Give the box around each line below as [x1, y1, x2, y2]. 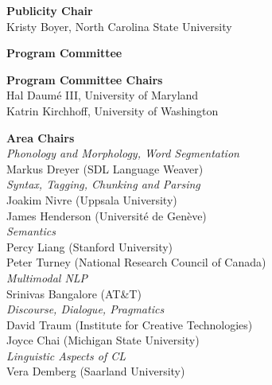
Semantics [6, 223, 56, 239]
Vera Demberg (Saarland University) [6, 363, 185, 379]
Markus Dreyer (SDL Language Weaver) [6, 160, 204, 177]
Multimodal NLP [6, 269, 88, 286]
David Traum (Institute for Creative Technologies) [6, 316, 253, 332]
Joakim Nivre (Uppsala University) [6, 191, 177, 208]
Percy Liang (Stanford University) [6, 238, 173, 255]
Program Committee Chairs [6, 71, 163, 87]
